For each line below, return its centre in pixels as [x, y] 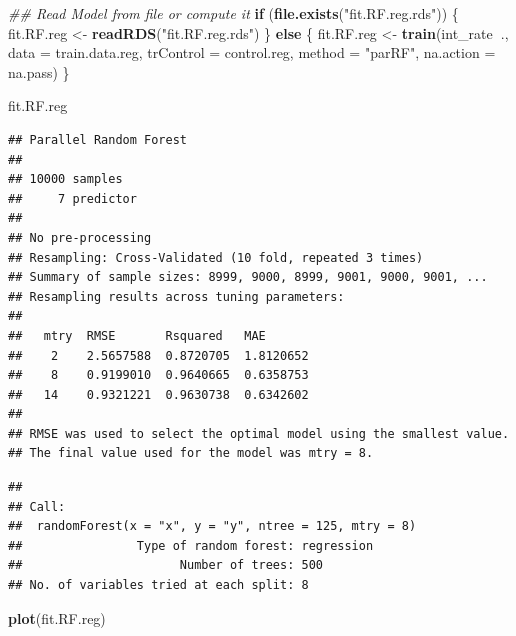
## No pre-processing [80, 237]
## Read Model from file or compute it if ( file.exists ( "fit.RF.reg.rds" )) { [233, 13]
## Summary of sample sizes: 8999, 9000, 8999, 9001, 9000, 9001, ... [248, 277]
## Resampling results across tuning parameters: [176, 296]
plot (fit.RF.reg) [57, 617]
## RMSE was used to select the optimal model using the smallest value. [259, 433]
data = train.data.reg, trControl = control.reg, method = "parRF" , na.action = [252, 52]
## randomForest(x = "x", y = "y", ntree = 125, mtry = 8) [212, 526]
